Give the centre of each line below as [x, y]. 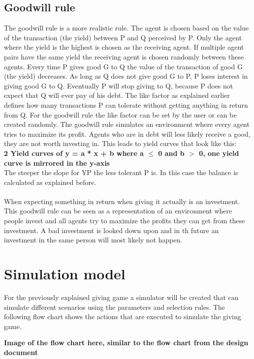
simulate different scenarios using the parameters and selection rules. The [115, 307]
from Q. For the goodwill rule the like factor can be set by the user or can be [120, 114]
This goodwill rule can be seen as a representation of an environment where [118, 211]
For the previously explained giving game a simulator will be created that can [121, 297]
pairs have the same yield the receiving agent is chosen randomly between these [124, 56]
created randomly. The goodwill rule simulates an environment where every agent [127, 124]
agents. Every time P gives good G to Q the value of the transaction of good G [124, 66]
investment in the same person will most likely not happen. [93, 240]
